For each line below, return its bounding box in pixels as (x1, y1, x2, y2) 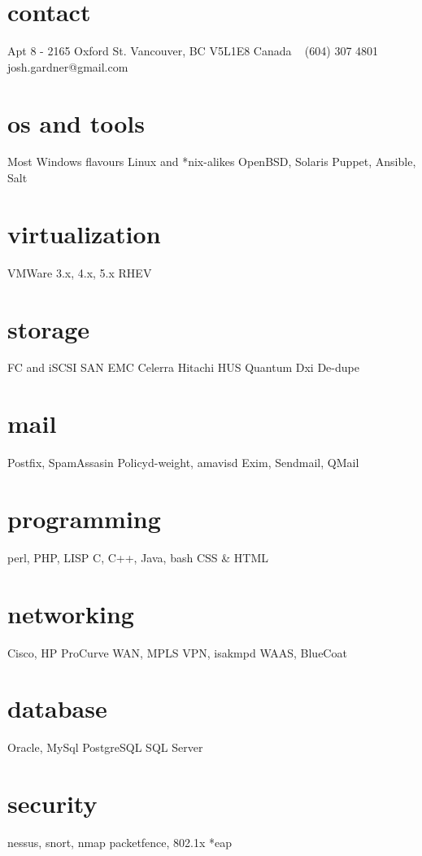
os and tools (7, 106, 145, 139)
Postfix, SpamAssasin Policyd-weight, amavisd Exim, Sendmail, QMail (7, 454, 359, 471)
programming (7, 501, 161, 535)
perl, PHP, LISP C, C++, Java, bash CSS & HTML (7, 548, 268, 566)
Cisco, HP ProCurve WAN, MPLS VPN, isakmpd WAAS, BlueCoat (7, 644, 347, 661)
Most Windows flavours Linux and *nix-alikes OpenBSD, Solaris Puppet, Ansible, (7, 153, 416, 170)
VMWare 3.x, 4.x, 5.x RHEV (7, 264, 152, 281)
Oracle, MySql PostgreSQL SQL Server (7, 739, 203, 756)
